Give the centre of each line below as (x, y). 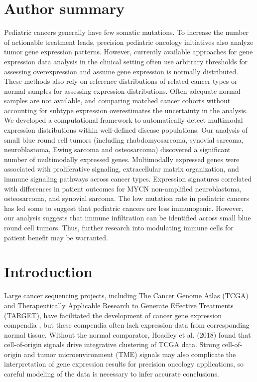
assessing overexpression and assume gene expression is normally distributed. (121, 71)
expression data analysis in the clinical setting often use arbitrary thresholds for (126, 61)
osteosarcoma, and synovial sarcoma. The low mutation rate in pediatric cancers (127, 198)
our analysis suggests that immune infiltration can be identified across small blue (128, 218)
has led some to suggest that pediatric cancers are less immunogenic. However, (124, 208)
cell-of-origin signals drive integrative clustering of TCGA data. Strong (112, 344)
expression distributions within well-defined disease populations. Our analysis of (126, 130)
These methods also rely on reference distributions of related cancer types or (121, 81)
